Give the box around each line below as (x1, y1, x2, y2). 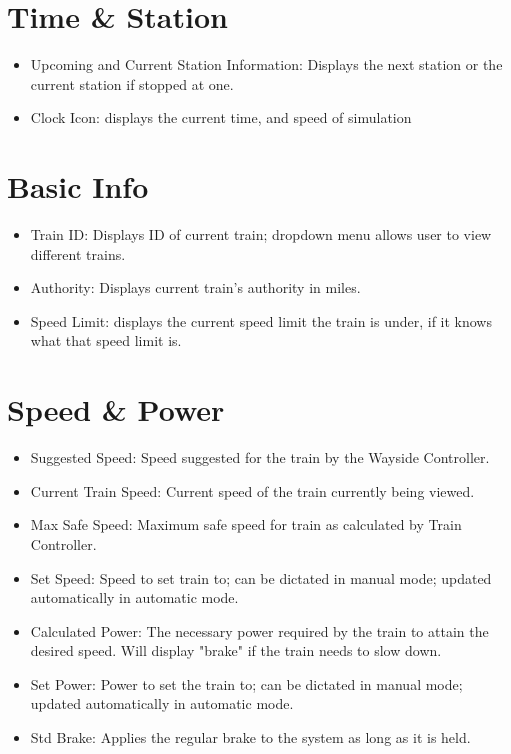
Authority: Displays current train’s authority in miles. (30, 277, 361, 298)
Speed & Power (7, 389, 225, 430)
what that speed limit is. (30, 330, 182, 351)
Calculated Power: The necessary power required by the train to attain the (30, 620, 489, 641)
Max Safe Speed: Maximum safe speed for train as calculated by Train (30, 514, 462, 535)
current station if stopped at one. (30, 73, 234, 94)
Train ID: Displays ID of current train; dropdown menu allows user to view (30, 224, 492, 245)
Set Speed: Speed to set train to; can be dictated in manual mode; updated (30, 567, 492, 588)
